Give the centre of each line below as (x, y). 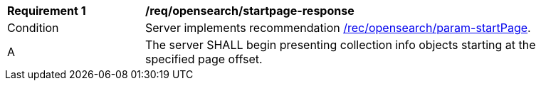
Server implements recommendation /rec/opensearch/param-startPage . (338, 28)
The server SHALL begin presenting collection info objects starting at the (341, 45)
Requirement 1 (47, 11)
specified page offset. (204, 59)
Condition (33, 28)
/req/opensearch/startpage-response (250, 11)
